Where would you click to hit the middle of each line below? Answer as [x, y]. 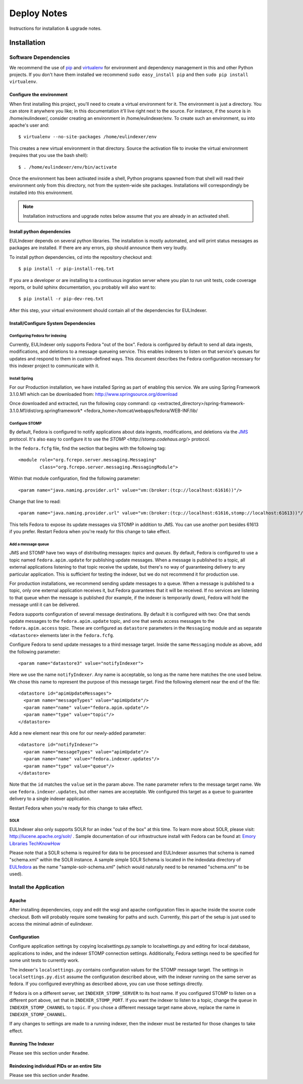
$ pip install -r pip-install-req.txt [66, 269]
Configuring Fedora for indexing [38, 336]
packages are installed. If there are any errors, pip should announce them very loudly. [98, 248]
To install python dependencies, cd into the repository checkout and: [81, 257]
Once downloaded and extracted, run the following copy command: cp [83, 404]
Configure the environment [38, 95]
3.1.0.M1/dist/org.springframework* [46, 411]
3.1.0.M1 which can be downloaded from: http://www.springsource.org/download [93, 394]
